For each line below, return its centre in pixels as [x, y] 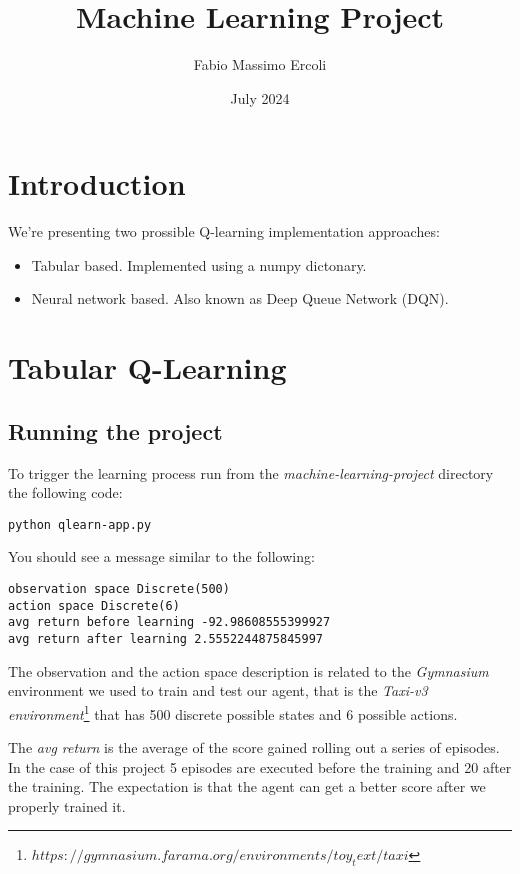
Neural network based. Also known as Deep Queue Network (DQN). [240, 298]
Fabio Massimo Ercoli [260, 64]
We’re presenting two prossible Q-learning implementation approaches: [224, 231]
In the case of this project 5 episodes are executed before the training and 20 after [260, 766]
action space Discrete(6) [94, 605]
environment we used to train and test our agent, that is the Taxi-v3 [218, 690]
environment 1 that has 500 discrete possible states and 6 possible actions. [233, 712]
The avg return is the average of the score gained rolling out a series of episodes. [254, 747]
